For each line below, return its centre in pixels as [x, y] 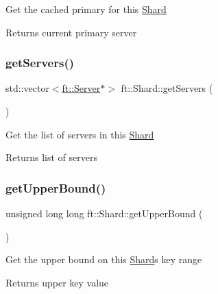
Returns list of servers [52, 157]
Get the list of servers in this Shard [80, 134]
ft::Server [81, 88]
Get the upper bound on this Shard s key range [104, 259]
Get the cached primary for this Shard [86, 9]
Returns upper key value [57, 282]
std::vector [27, 88]
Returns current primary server [71, 32]
